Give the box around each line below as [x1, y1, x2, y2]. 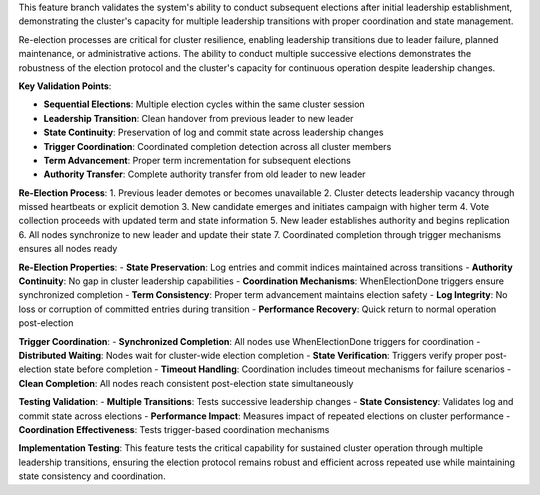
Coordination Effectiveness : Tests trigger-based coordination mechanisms [18, 423, 330, 435]
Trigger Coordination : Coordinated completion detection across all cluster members [43, 140, 392, 152]
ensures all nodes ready [18, 243, 118, 255]
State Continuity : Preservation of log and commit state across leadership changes [43, 126, 384, 139]
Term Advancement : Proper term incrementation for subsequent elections [43, 154, 352, 166]
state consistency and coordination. [18, 470, 166, 482]
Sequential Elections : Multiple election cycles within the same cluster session [43, 98, 365, 110]
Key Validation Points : [18, 80, 112, 92]
